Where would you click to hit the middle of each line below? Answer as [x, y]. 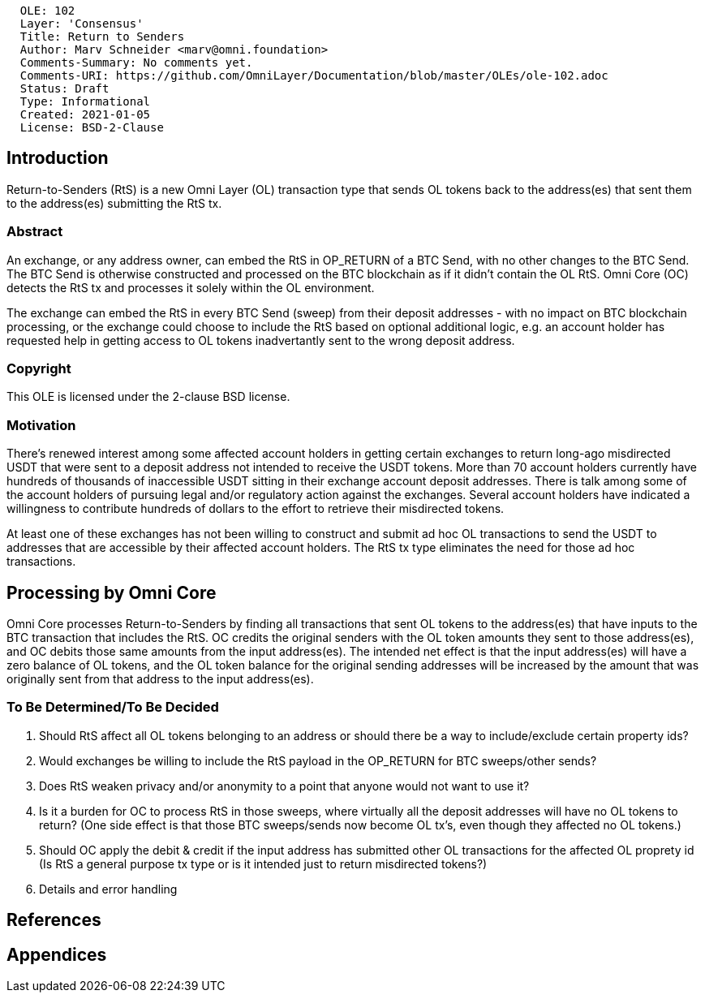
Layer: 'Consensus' [82, 24]
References [54, 920]
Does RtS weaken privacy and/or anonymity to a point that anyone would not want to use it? [284, 786]
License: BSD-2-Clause [92, 127]
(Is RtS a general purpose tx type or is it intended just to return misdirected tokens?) [263, 863]
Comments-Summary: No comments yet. [136, 62]
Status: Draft [64, 88]
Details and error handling [108, 889]
